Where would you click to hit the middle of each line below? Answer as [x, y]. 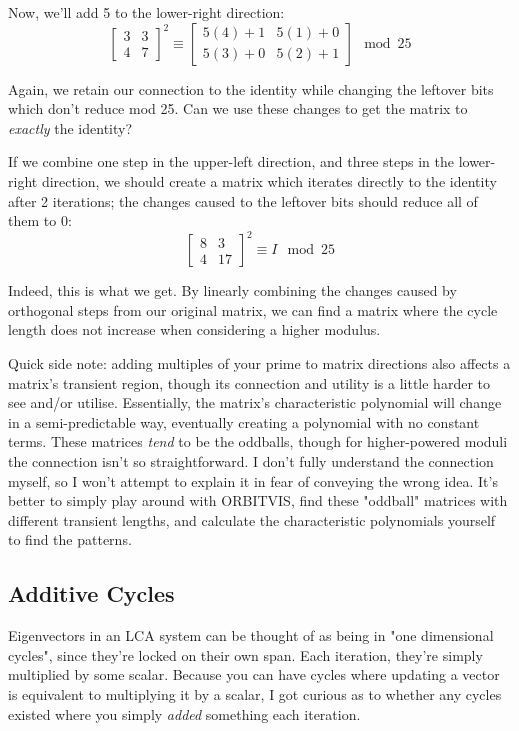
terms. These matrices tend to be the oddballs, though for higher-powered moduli [258, 441]
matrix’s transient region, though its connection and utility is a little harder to [249, 382]
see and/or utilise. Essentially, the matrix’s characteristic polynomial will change [255, 402]
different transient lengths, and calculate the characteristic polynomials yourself [252, 519]
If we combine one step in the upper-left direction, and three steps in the [231, 161]
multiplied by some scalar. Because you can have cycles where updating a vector [254, 674]
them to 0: [40, 220]
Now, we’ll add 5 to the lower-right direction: [146, 12]
